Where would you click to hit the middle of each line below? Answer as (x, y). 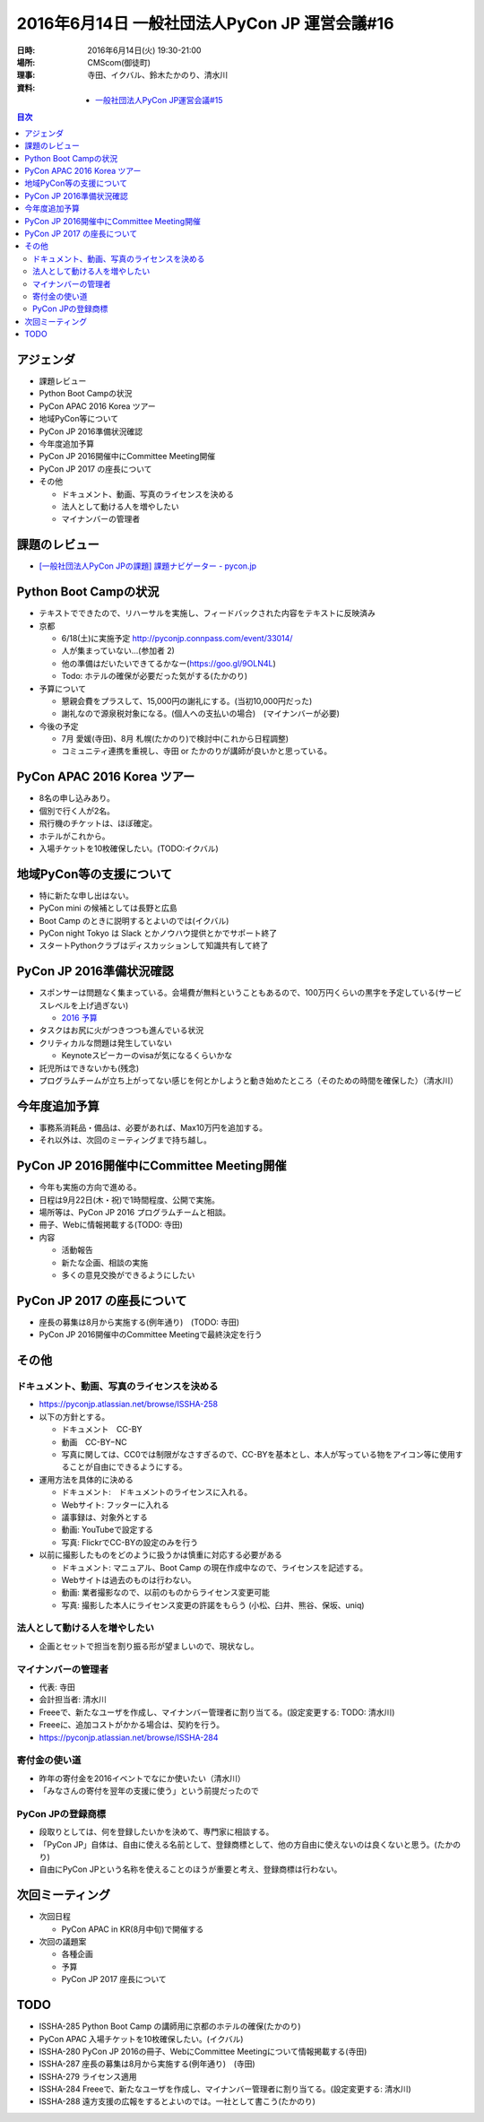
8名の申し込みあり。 (77, 798)
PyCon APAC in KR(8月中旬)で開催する (133, 1929)
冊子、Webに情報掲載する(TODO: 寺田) (111, 1225)
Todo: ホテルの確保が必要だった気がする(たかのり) (155, 676)
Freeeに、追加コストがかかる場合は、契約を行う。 (132, 1725)
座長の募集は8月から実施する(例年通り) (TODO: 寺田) (139, 1322)
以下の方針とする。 (74, 1416)
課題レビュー (63, 381)
